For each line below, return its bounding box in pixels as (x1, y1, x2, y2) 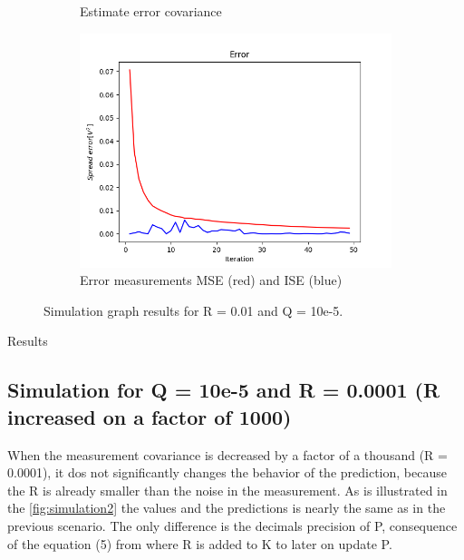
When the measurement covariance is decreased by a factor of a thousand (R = (7, 445, 448, 464)
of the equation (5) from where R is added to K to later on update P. (7, 534, 392, 553)
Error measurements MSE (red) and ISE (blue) (80, 270, 343, 290)
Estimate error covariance (80, 2, 222, 20)
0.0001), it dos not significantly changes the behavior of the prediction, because (7, 463, 447, 482)
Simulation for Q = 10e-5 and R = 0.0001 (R (7, 376, 440, 404)
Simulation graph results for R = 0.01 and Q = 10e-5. (43, 300, 343, 319)
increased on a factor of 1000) (7, 402, 292, 430)
